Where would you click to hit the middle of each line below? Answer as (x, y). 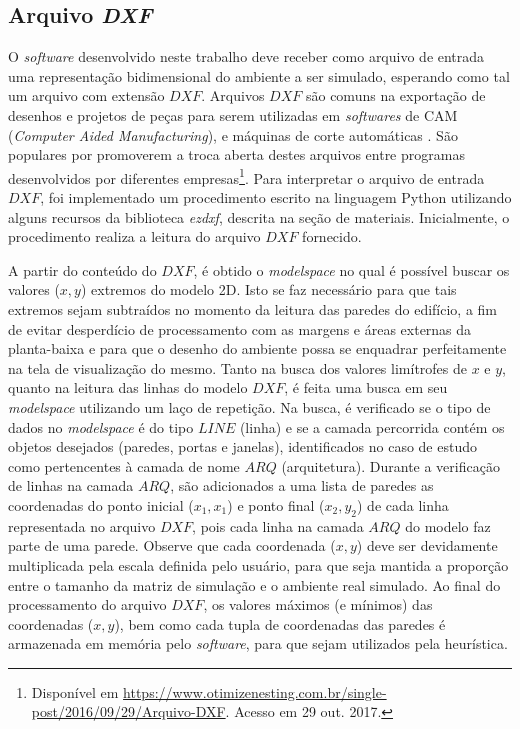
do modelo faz (448, 525)
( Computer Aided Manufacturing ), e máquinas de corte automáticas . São (233, 134)
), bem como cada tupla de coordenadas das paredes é (280, 623)
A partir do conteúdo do (82, 269)
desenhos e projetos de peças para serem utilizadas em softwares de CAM (233, 114)
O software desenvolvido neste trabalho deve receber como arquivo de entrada (246, 56)
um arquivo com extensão (86, 95)
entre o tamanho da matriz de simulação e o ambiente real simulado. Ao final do (254, 584)
